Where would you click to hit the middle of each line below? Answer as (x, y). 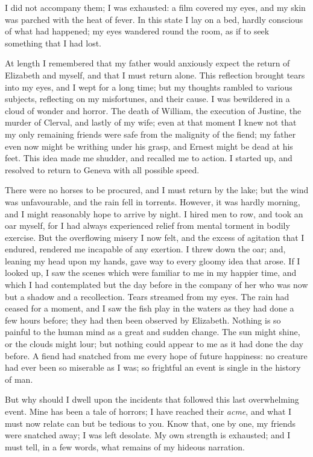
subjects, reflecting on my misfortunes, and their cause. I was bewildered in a (147, 99)
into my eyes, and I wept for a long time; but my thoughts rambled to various (149, 87)
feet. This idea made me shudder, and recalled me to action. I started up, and (149, 158)
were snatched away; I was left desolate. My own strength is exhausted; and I (148, 435)
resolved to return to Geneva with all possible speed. (102, 169)
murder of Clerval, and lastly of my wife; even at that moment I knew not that (151, 122)
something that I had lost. (53, 43)
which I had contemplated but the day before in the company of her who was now (156, 285)
